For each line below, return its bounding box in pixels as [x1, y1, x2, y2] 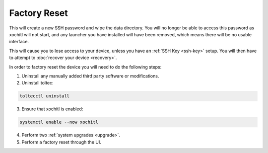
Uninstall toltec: [21, 80, 54, 86]
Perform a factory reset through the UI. [21, 139, 101, 145]
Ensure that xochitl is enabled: [21, 106, 83, 112]
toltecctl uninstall [19, 93, 69, 99]
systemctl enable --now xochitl [19, 119, 99, 125]
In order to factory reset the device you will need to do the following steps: [9, 64, 162, 70]
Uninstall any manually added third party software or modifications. [21, 73, 159, 79]
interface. [9, 39, 29, 45]
